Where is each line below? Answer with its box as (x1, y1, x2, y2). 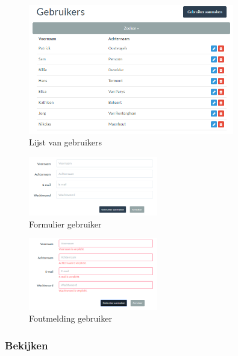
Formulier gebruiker (29, 217, 102, 230)
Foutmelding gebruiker (29, 312, 112, 325)
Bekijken (5, 337, 48, 352)
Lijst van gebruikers (29, 136, 102, 148)
